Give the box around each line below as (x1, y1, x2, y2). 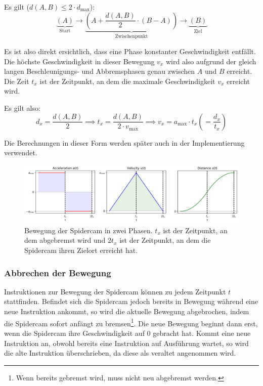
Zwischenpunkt (115, 34, 148, 39)
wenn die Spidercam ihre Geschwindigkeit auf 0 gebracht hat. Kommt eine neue (4, 327, 251, 338)
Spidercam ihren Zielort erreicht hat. (24, 245, 138, 255)
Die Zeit (4, 75, 29, 86)
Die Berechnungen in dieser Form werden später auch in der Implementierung (4, 137, 245, 148)
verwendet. (4, 147, 37, 158)
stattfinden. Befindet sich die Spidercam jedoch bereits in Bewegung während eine (4, 296, 258, 307)
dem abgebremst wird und (24, 235, 106, 245)
